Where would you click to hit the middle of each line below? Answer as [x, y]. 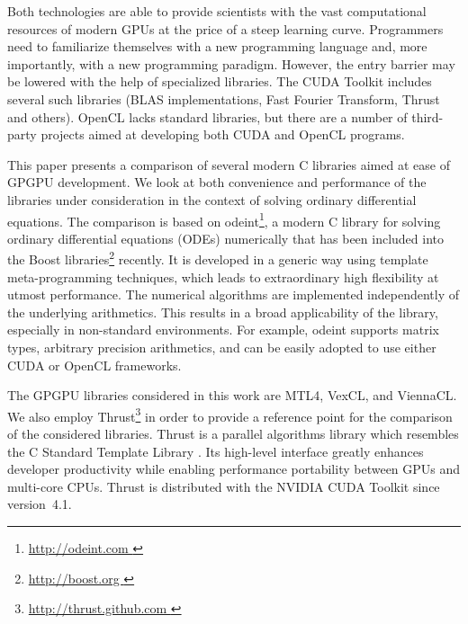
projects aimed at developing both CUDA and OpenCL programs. [223, 134]
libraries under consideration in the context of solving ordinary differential [212, 199]
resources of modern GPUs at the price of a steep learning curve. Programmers [225, 28]
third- [427, 116]
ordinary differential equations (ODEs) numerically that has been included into [226, 238]
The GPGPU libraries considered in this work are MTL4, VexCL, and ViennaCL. [232, 395]
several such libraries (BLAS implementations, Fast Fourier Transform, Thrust [224, 98]
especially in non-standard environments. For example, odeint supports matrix [223, 330]
